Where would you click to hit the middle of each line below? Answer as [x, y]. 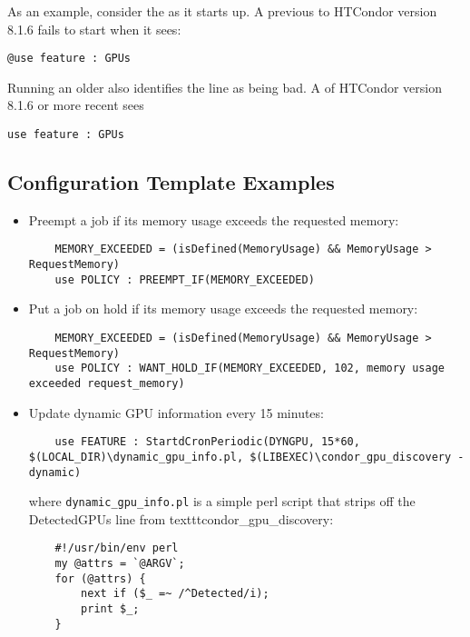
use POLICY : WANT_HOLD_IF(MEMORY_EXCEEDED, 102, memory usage [250, 368]
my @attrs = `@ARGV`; [120, 564]
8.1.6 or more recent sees [76, 105]
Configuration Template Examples [171, 182]
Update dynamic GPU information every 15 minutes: [176, 412]
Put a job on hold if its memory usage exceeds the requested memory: [223, 309]
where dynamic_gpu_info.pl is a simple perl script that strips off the [222, 501]
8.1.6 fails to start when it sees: [94, 29]
